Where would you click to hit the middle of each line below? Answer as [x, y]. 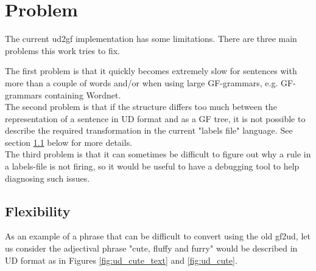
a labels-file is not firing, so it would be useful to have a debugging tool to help [152, 166]
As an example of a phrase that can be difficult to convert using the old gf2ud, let [158, 236]
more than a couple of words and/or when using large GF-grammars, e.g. [142, 82]
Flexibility [38, 211]
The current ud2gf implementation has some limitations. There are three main [151, 39]
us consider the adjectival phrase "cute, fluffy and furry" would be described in [151, 248]
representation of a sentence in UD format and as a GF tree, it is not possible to [155, 118]
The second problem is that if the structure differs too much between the [141, 107]
